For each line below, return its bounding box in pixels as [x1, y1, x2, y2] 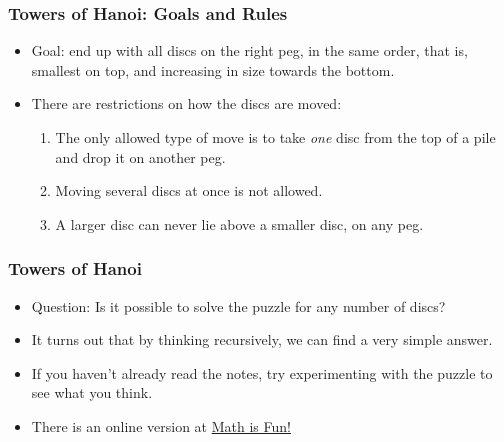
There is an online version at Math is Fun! [31, 415, 291, 436]
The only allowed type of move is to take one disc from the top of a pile [55, 127, 496, 147]
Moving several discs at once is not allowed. [55, 180, 323, 201]
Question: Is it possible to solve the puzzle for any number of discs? [31, 295, 446, 316]
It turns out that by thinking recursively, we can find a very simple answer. [31, 329, 493, 350]
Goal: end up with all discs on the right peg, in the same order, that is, [31, 40, 468, 61]
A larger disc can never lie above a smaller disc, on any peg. [55, 213, 424, 234]
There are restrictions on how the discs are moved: [31, 93, 342, 114]
